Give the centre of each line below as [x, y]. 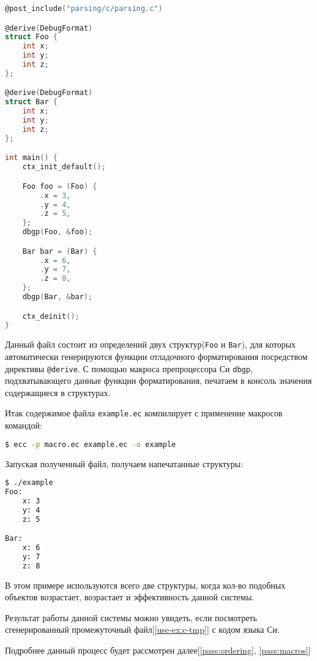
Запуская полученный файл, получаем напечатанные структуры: [124, 463]
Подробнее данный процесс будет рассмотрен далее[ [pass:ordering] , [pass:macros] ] [158, 650]
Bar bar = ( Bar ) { [60, 251]
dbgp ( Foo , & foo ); [58, 232]
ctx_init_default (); [64, 167]
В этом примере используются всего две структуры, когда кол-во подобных [145, 585]
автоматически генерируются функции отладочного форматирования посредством [156, 356]
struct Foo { [31, 37]
